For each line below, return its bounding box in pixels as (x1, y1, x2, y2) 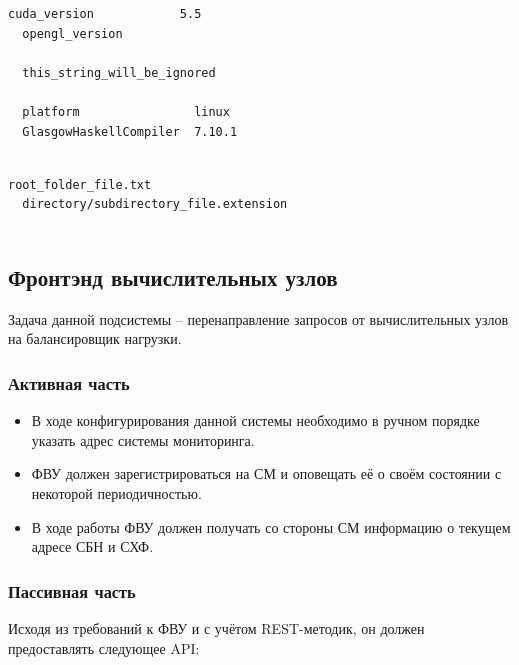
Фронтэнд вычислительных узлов (8, 261, 338, 292)
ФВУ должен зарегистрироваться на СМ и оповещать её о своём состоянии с (31, 463, 502, 484)
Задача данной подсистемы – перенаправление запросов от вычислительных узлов (8, 308, 509, 329)
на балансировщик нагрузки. (8, 328, 182, 349)
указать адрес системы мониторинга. (31, 429, 255, 450)
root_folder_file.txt (8, 177, 152, 192)
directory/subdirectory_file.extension (22, 197, 288, 212)
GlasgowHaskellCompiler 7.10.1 (22, 124, 238, 139)
